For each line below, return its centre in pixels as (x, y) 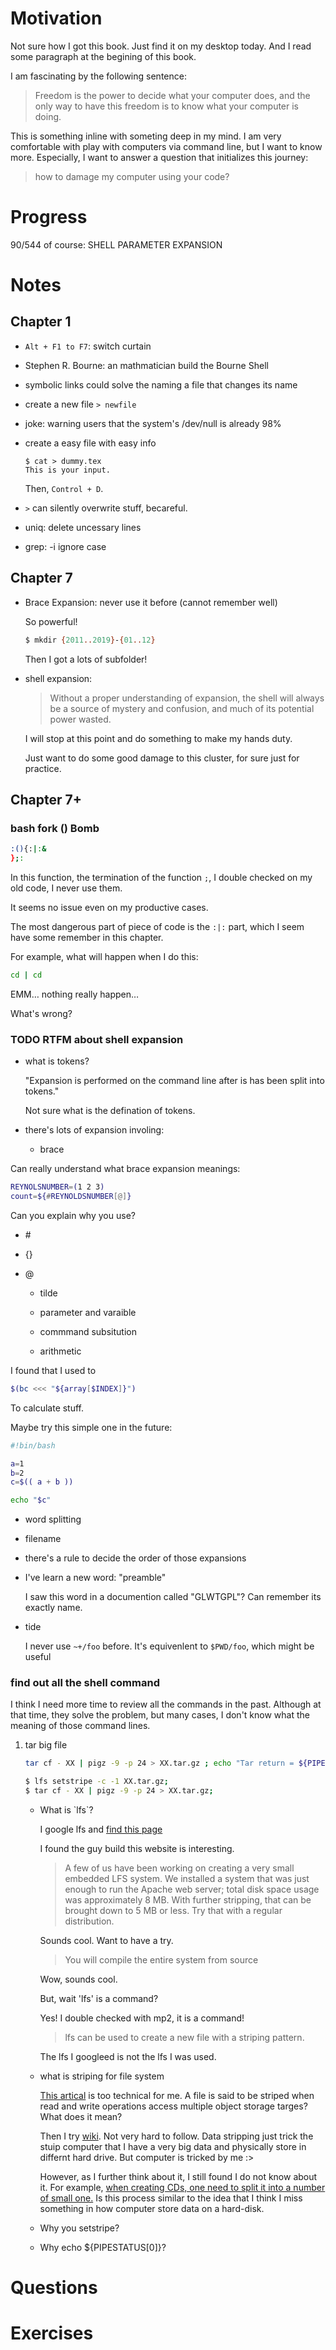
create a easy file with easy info (90, 443)
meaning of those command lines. (80, 1726)
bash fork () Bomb (55, 828)
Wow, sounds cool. (78, 1979)
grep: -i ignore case (65, 546)
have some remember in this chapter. (87, 937)
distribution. (89, 1921)
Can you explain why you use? (73, 1215)
